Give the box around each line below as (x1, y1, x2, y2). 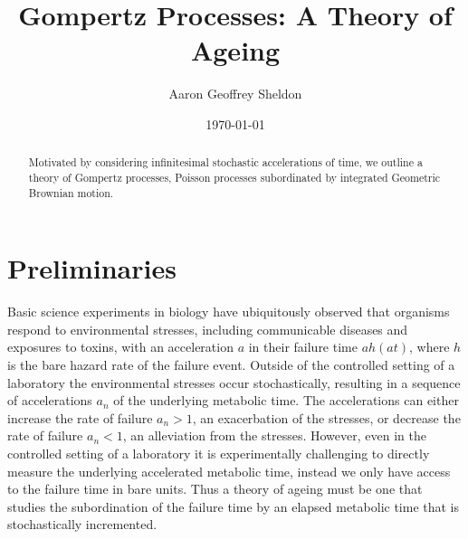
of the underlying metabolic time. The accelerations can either (113, 391, 459, 410)
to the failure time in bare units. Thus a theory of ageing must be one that (7, 479, 423, 498)
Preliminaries (7, 250, 177, 287)
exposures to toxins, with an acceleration (7, 337, 234, 356)
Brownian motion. (28, 184, 114, 200)
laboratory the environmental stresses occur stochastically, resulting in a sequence (7, 373, 461, 392)
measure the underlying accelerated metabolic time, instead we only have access (7, 461, 451, 480)
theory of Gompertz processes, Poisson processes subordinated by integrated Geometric (28, 169, 441, 184)
